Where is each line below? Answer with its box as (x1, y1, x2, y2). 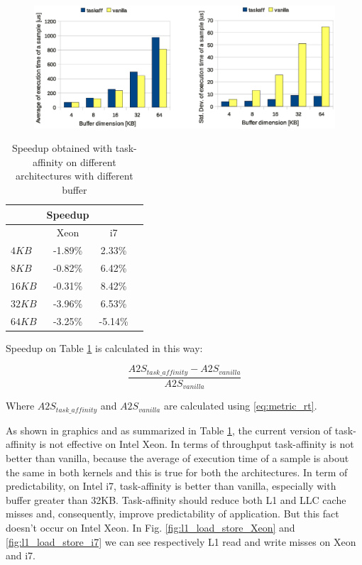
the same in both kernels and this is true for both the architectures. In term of (6, 464, 348, 479)
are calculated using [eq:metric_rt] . (163, 398, 317, 413)
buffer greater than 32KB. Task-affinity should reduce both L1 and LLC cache (6, 492, 346, 507)
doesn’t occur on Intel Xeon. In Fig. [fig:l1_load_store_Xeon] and (6, 520, 295, 534)
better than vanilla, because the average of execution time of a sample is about (6, 450, 349, 465)
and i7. (6, 548, 36, 563)
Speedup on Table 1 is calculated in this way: (6, 340, 203, 355)
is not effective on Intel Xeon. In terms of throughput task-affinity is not (39, 437, 354, 451)
